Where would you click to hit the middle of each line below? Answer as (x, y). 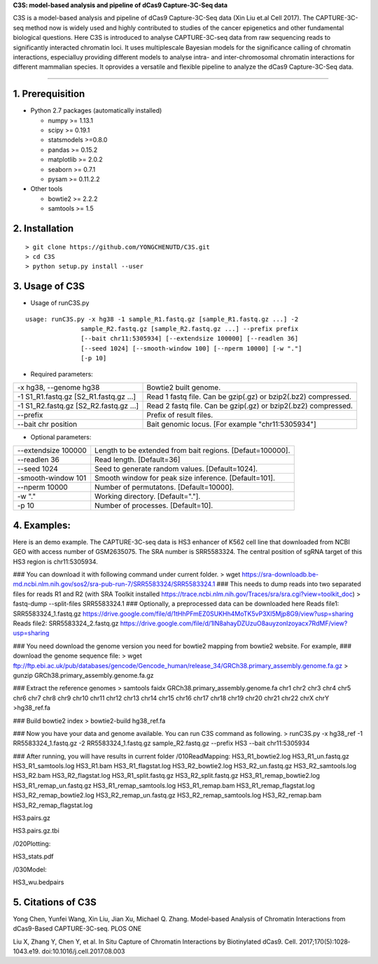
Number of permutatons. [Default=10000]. (164, 488)
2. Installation (43, 228)
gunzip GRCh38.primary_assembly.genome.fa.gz (83, 675)
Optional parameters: (61, 437)
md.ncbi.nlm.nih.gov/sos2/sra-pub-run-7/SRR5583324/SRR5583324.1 (114, 584)
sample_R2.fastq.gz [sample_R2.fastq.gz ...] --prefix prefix (190, 329)
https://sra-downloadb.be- (280, 574)
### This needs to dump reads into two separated (289, 584)
